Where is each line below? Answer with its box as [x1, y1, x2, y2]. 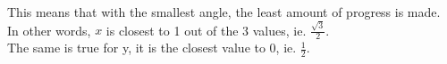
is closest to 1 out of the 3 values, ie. [105, 20, 307, 39]
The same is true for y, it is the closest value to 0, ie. [7, 38, 297, 57]
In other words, [7, 20, 91, 39]
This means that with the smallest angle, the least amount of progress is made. [7, 3, 441, 20]
